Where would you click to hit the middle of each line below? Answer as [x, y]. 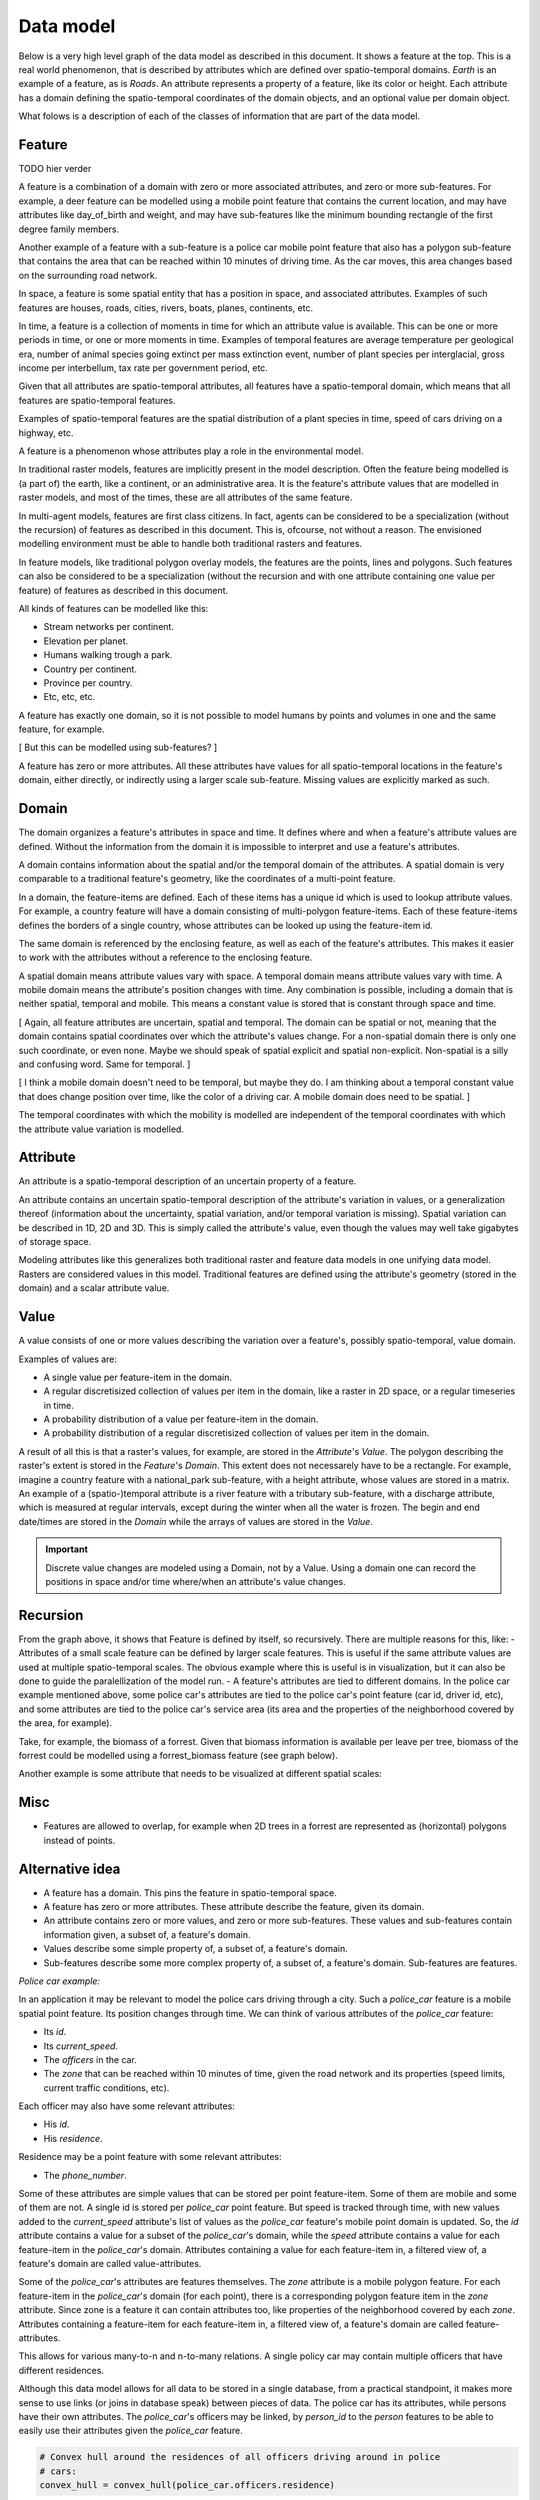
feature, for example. [61, 729]
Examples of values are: [68, 1359]
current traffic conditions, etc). [106, 2087]
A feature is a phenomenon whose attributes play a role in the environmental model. [191, 451]
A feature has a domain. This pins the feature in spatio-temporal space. [190, 1892]
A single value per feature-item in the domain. [138, 1377]
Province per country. [88, 682]
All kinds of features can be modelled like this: [113, 608]
